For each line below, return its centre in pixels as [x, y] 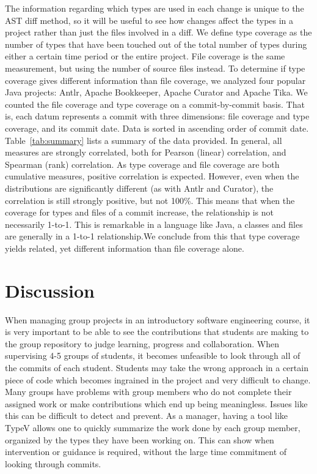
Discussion [50, 290]
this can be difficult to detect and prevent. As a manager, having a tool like [146, 416]
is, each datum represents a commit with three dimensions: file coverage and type [157, 116]
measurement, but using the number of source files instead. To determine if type [155, 68]
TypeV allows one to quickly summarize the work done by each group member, [153, 427]
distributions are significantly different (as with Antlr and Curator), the [139, 188]
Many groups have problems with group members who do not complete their [148, 392]
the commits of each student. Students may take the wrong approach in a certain [157, 367]
